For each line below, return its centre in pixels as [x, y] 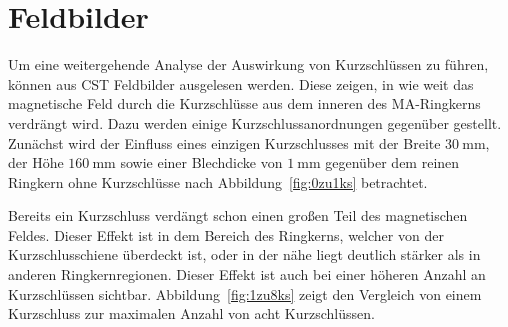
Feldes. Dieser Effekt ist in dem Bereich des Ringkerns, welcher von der [226, 234]
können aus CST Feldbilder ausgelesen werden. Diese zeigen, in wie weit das [241, 83]
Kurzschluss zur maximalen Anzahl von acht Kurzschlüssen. [191, 313]
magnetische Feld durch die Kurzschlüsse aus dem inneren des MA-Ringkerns [244, 103]
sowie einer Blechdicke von [201, 162]
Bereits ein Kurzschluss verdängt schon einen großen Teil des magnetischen [238, 215]
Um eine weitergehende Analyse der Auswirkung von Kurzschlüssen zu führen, [248, 64]
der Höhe [36, 162]
